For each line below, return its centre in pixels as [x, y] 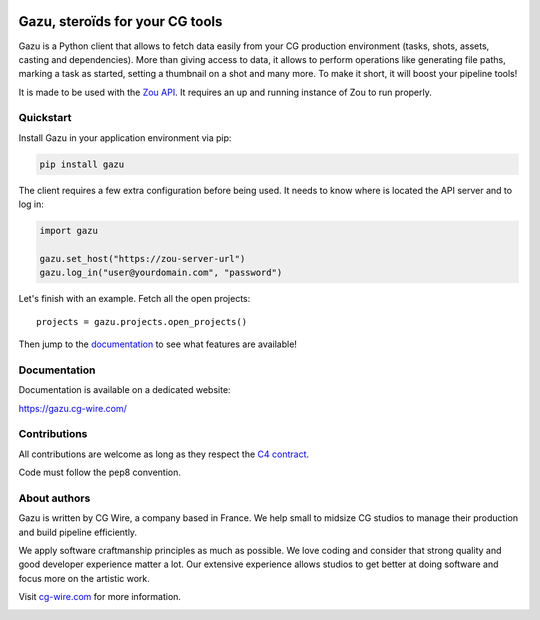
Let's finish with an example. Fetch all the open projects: [134, 299]
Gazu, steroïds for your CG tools [120, 21]
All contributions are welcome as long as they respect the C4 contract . [164, 454]
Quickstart [45, 118]
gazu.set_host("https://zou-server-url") [142, 258]
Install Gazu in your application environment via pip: [125, 137]
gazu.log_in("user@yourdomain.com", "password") [161, 273]
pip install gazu [82, 164]
